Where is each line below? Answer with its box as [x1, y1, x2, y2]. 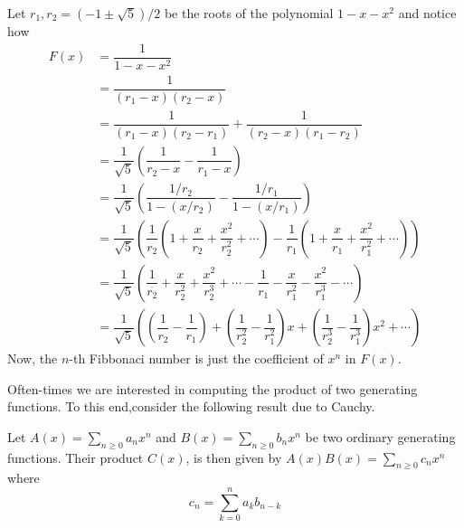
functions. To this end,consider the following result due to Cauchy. [7, 397, 375, 416]
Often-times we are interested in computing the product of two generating [7, 379, 418, 398]
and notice [398, 4, 457, 22]
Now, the [7, 349, 58, 368]
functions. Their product [7, 448, 144, 467]
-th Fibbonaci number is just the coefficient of [69, 349, 324, 368]
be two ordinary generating [305, 427, 456, 446]
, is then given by [185, 448, 282, 467]
